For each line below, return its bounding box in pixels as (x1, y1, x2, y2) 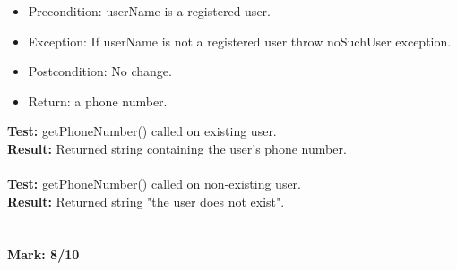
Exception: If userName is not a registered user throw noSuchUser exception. (28, 31, 452, 50)
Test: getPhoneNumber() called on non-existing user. (7, 174, 301, 193)
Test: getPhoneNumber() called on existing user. (7, 122, 277, 140)
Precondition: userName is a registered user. (28, 2, 271, 20)
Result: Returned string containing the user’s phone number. (7, 139, 347, 157)
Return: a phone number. (28, 91, 168, 110)
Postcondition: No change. (28, 62, 172, 80)
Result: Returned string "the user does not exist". (7, 191, 285, 210)
